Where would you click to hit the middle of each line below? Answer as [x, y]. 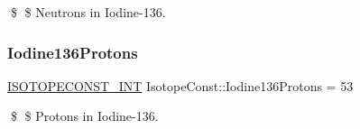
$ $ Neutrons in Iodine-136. [88, 12]
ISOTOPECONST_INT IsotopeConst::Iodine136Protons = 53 [180, 85]
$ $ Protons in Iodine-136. [84, 116]
